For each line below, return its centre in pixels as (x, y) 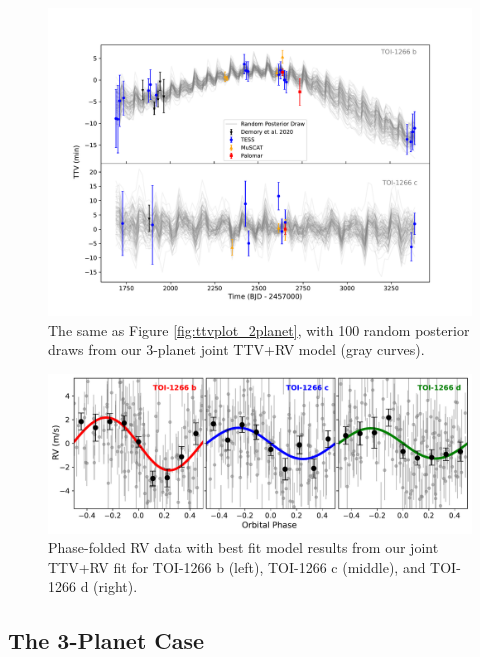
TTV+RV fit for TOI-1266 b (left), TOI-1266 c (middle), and (237, 566)
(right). (115, 586)
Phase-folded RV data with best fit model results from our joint (243, 547)
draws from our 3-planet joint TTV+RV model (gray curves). (236, 349)
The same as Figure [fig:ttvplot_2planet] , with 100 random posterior (259, 329)
